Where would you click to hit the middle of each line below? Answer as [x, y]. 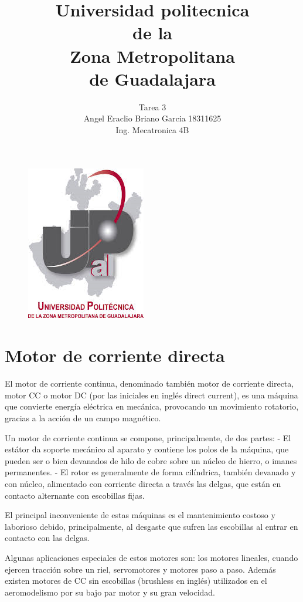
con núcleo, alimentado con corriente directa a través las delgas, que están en [143, 483]
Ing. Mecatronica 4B [152, 129]
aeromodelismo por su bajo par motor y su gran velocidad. [110, 592]
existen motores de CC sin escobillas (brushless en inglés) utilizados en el [136, 581]
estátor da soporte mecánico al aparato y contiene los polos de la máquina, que [147, 449]
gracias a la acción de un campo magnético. [83, 417]
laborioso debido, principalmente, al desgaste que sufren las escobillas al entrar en [151, 526]
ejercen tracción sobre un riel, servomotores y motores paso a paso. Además [140, 569]
